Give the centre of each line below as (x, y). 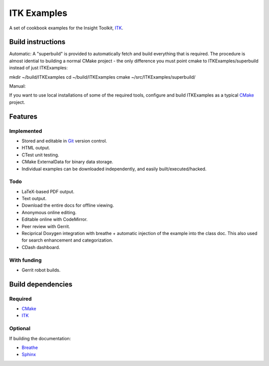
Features (23, 116)
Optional (20, 329)
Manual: (17, 86)
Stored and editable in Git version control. (64, 141)
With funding (25, 260)
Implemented (26, 131)
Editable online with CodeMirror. (55, 220)
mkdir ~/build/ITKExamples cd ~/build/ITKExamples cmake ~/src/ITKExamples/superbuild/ (102, 77)
